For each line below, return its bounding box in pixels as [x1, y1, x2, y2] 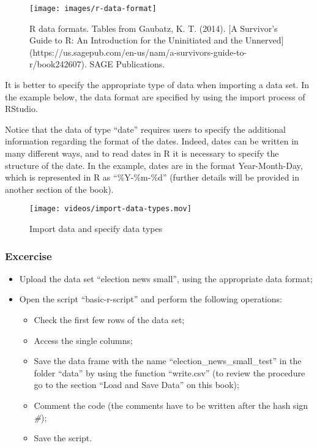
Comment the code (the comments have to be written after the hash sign [34, 399, 308, 411]
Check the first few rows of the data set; [34, 313, 185, 326]
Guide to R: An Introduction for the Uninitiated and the [29, 34, 243, 47]
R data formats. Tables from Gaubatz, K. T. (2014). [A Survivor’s [29, 21, 278, 34]
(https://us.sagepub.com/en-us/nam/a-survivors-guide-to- [29, 45, 247, 58]
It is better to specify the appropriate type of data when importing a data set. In [5, 78, 310, 91]
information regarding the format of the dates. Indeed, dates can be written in [5, 135, 299, 147]
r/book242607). [29, 58, 87, 70]
